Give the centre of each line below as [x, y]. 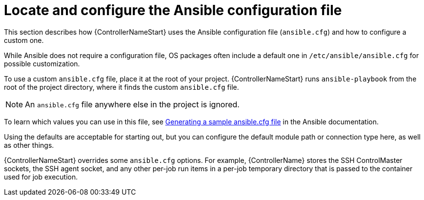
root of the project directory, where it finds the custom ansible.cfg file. [121, 87]
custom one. [24, 40]
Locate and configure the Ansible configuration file [173, 10]
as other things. [29, 145]
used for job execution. [41, 177]
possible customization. [42, 63]
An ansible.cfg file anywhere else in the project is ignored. [132, 104]
